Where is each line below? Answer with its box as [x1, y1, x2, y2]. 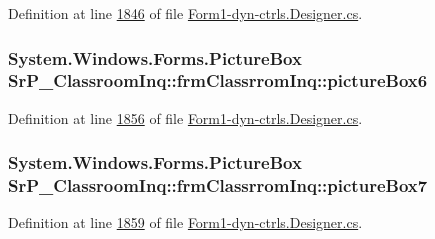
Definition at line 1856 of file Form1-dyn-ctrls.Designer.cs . [8, 107, 363, 128]
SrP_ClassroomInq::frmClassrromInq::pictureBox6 [8, 68, 428, 93]
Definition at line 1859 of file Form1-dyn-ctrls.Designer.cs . [8, 212, 363, 233]
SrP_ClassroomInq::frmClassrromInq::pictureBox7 [8, 173, 428, 198]
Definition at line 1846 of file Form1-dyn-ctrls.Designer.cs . [8, 3, 363, 23]
